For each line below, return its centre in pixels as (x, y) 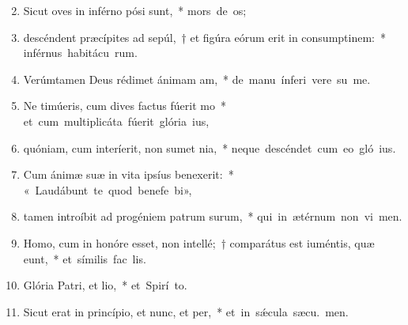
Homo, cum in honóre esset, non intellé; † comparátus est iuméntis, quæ (199, 242)
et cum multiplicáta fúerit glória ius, (116, 121)
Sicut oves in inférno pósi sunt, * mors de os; (135, 10)
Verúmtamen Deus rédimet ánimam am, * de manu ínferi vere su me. (197, 79)
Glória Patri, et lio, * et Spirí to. (105, 285)
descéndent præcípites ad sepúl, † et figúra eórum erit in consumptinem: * (204, 37)
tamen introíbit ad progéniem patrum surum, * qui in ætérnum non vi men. (213, 216)
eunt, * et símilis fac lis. (85, 258)
